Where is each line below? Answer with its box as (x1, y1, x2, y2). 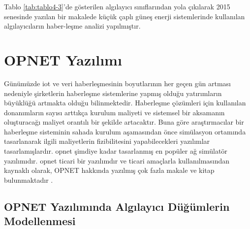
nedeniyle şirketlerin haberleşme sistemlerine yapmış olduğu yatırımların (4, 88, 222, 98)
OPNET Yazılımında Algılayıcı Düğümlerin (4, 198, 230, 214)
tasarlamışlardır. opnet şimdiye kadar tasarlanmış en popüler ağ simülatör (4, 146, 227, 156)
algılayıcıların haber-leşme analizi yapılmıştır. (4, 21, 141, 31)
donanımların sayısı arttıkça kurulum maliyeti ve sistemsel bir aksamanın (4, 107, 225, 117)
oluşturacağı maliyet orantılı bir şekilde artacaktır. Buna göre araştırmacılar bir (4, 117, 244, 127)
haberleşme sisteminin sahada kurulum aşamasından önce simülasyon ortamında (4, 126, 246, 136)
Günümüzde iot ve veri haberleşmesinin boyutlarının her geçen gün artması (4, 78, 231, 88)
